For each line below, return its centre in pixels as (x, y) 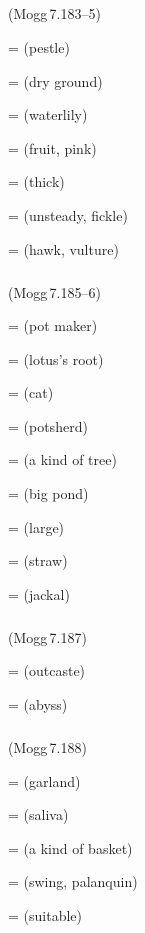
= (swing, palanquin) (73, 881)
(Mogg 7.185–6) (54, 291)
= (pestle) (39, 46)
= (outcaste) (47, 670)
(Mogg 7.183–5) (54, 13)
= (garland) (44, 780)
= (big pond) (48, 493)
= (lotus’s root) (56, 358)
